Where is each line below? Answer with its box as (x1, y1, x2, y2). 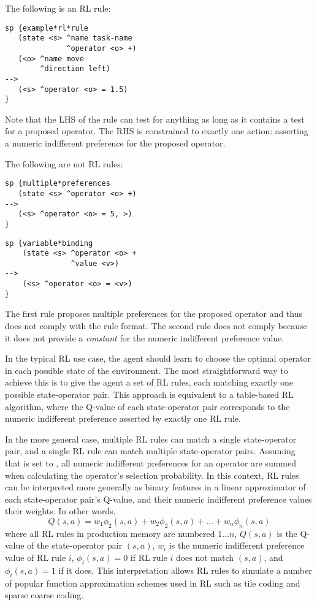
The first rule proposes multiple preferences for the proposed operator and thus (5, 307, 302, 320)
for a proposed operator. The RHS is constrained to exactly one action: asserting (5, 124, 308, 137)
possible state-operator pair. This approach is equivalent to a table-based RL (5, 388, 294, 400)
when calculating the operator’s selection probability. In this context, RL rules (5, 468, 299, 481)
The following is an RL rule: (5, 2, 111, 14)
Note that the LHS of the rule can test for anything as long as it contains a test (5, 112, 305, 125)
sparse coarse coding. (5, 588, 84, 601)
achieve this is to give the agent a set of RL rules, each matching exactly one (5, 376, 294, 389)
